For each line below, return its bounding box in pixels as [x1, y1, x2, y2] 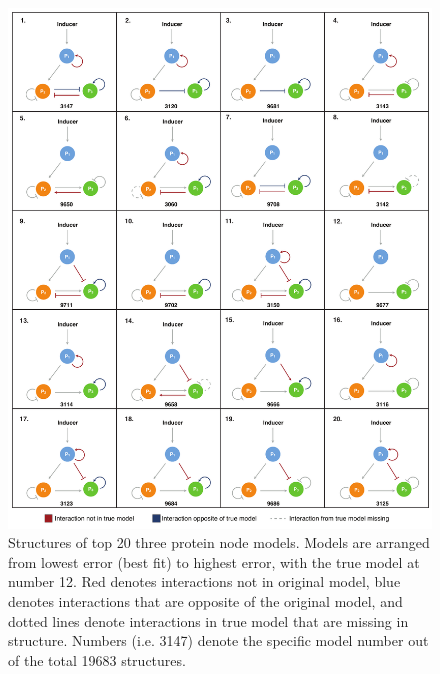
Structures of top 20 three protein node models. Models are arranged [8, 532, 430, 553]
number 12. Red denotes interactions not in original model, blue [8, 571, 401, 592]
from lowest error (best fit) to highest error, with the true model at [8, 551, 420, 572]
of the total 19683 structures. [8, 649, 186, 670]
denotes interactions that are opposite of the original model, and [8, 590, 403, 611]
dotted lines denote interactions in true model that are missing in [8, 610, 409, 631]
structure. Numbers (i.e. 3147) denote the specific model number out [8, 630, 429, 651]
